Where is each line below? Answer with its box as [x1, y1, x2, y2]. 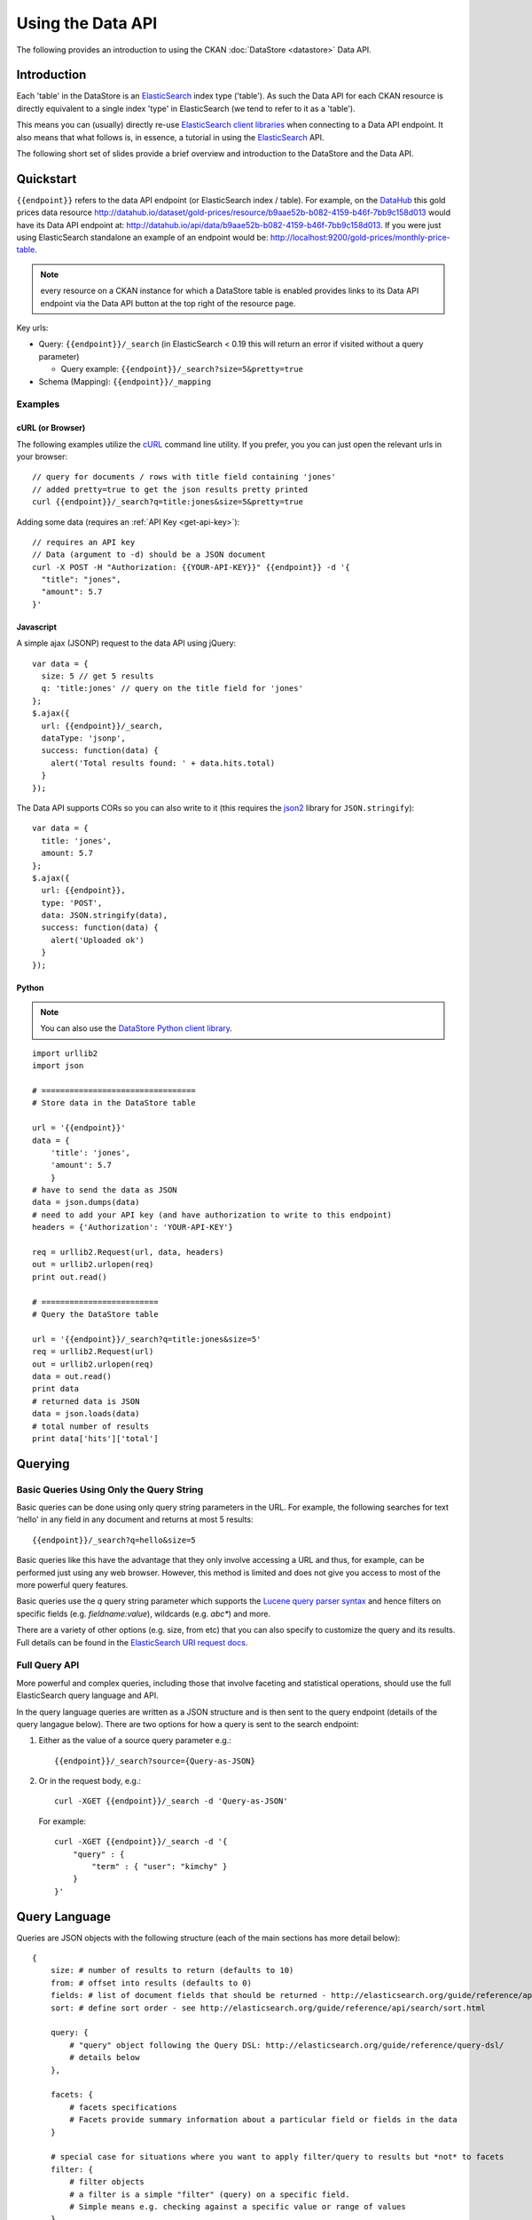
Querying [16, 1456, 70, 1471]
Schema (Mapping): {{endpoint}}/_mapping [38, 376, 212, 386]
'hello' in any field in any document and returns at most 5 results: [16, 1514, 254, 1525]
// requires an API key [32, 537, 136, 547]
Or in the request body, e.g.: [38, 1776, 142, 1787]
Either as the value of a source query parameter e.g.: [38, 1735, 232, 1746]
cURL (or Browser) [16, 423, 86, 433]
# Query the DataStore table [32, 1310, 159, 1319]
